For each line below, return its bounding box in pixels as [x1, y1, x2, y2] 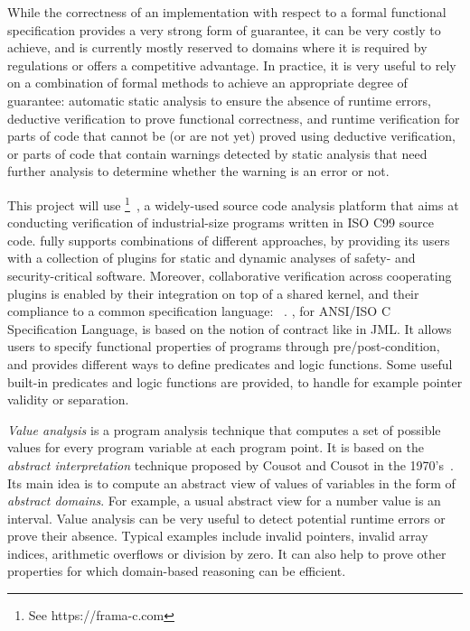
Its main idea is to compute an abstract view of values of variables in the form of [7, 473, 456, 492]
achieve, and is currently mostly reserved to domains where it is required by [7, 38, 428, 57]
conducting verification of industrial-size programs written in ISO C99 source [7, 213, 434, 232]
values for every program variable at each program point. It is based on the [7, 438, 424, 457]
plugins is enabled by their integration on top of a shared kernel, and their [7, 283, 419, 302]
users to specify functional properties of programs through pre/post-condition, [7, 337, 440, 356]
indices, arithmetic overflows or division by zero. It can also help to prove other [7, 543, 446, 562]
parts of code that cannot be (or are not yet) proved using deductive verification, [7, 126, 456, 145]
